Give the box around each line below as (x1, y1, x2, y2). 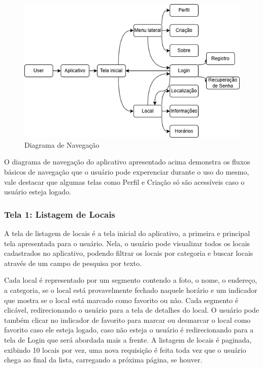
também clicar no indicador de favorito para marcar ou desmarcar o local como (4, 314, 251, 325)
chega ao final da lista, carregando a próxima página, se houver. (4, 354, 203, 365)
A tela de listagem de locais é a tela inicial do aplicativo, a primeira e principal (4, 228, 250, 239)
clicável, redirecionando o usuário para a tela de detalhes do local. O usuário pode (4, 305, 259, 315)
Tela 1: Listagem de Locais (4, 208, 115, 220)
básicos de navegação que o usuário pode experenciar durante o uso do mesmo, (4, 166, 249, 177)
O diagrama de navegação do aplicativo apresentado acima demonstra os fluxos (4, 156, 250, 167)
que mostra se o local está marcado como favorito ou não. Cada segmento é (4, 294, 239, 305)
